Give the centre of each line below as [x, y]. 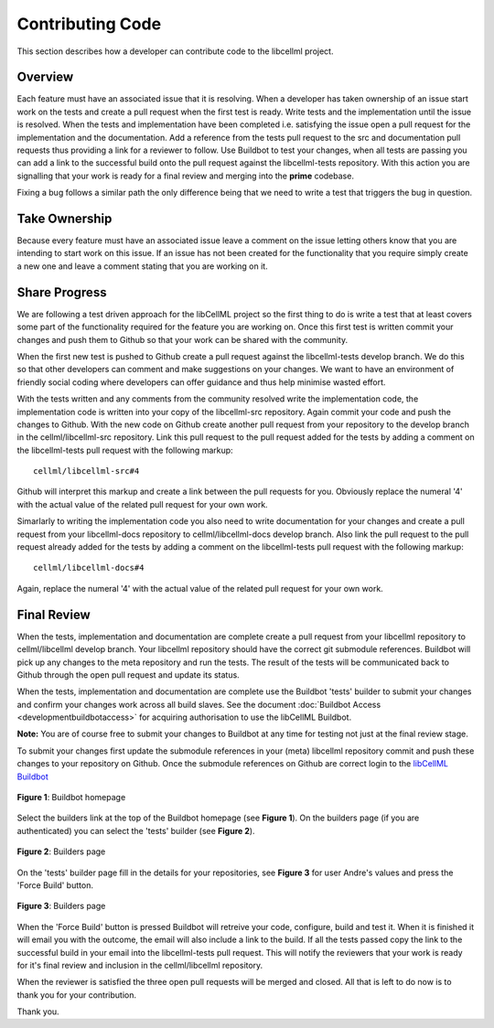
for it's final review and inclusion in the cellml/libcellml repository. [140, 965]
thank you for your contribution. [77, 995]
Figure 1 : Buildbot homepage [71, 798]
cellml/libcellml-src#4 [86, 471]
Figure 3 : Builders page [61, 906]
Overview [45, 77]
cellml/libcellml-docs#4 [89, 568]
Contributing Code [89, 24]
